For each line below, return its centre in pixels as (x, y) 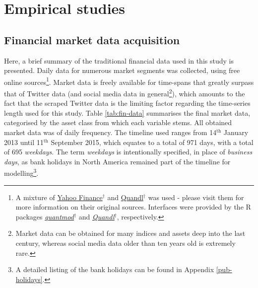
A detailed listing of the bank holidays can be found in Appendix (115, 269)
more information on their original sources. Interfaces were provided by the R (133, 207)
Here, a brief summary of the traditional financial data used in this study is (119, 60)
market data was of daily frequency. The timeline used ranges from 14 (110, 132)
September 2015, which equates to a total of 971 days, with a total (152, 142)
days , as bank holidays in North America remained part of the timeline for (117, 161)
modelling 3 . (21, 172)
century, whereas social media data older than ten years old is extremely (126, 243)
